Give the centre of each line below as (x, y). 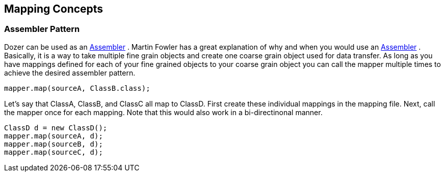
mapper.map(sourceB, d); (54, 144)
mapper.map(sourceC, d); (54, 152)
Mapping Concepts (54, 9)
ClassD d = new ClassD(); (56, 128)
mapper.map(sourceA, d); (54, 136)
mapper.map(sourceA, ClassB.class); (77, 88)
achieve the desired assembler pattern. (70, 73)
